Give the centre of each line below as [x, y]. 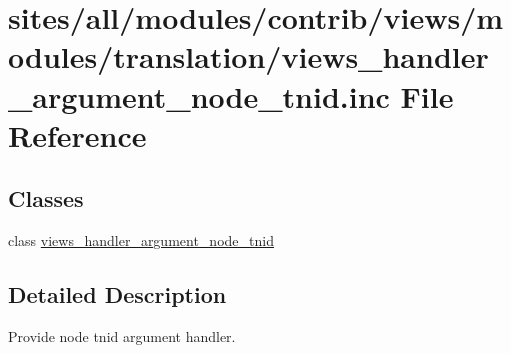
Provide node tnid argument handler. [122, 335]
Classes [46, 198]
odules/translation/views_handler [248, 56]
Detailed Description [117, 294]
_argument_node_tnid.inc [199, 95]
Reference [77, 134]
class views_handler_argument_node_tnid [141, 240]
